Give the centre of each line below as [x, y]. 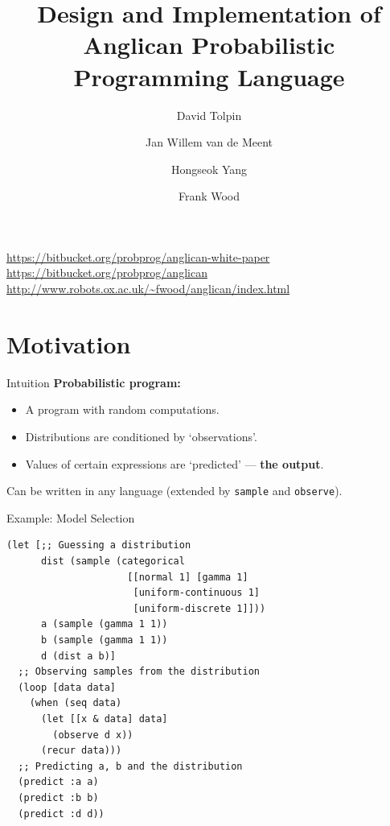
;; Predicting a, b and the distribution [130, 766]
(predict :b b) [58, 797]
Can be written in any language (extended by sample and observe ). [174, 491]
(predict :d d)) [61, 814]
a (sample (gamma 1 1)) [104, 624]
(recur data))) [81, 751]
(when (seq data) [76, 703]
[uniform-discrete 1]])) [199, 608]
